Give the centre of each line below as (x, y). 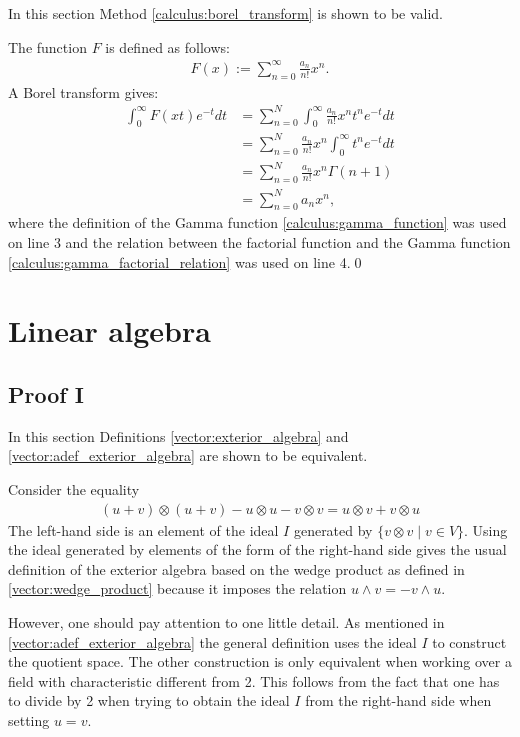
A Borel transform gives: (83, 91)
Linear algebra (109, 330)
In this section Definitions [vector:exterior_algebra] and (178, 435)
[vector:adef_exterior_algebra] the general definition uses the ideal (212, 641)
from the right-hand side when (398, 700)
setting (29, 719)
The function (47, 46)
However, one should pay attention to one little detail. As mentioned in (226, 621)
